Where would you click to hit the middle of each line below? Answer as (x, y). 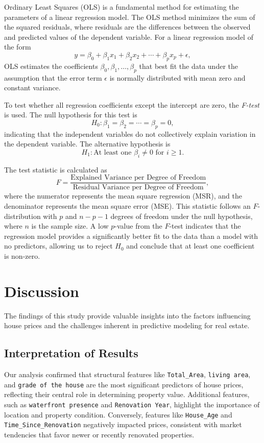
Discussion (42, 291)
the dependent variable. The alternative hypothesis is (87, 144)
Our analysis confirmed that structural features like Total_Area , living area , (127, 374)
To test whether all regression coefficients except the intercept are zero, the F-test (132, 104)
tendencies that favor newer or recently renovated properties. (99, 434)
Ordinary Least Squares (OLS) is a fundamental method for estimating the (122, 7)
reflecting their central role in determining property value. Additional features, (127, 394)
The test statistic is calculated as (56, 169)
